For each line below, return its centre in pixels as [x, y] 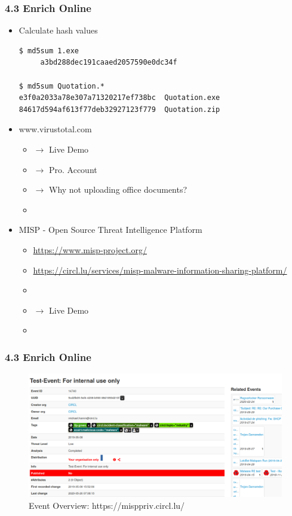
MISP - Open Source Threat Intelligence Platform [110, 230]
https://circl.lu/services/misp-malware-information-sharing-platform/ [160, 270]
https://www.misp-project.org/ [90, 249]
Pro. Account [73, 169]
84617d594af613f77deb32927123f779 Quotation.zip [119, 109]
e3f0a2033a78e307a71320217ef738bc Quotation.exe [119, 98]
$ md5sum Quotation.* [62, 86]
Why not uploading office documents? [118, 189]
